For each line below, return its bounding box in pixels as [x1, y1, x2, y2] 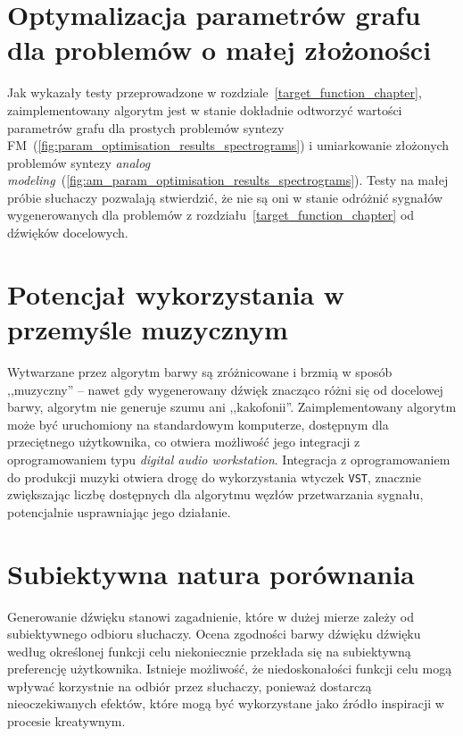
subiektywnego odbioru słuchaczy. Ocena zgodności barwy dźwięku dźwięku [7, 624, 421, 643]
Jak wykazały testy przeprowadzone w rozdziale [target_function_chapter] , [7, 83, 422, 102]
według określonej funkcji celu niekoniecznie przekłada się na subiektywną [7, 641, 411, 660]
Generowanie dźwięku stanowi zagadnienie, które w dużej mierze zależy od [7, 606, 415, 625]
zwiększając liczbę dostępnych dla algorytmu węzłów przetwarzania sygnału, [7, 485, 424, 504]
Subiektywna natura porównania [7, 555, 415, 591]
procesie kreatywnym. [7, 712, 126, 731]
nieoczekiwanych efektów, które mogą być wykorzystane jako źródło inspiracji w [7, 694, 444, 713]
